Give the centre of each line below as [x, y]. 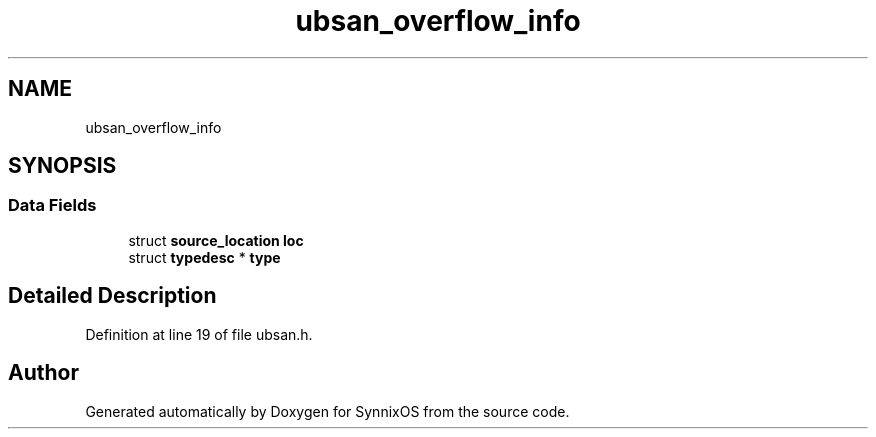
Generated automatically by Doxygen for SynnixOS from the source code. [327, 411]
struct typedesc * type [204, 257]
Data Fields [52, 205]
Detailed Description [112, 296]
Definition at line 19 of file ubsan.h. [199, 334]
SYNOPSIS [62, 166]
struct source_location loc [216, 240]
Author [43, 373]
